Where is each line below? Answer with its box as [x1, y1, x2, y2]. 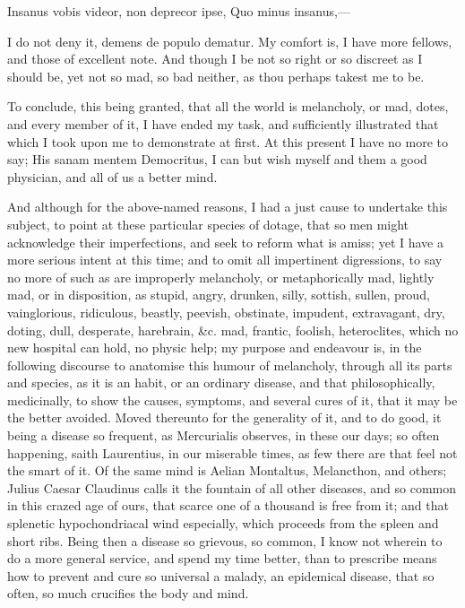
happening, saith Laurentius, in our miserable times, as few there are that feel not [7, 443, 458, 462]
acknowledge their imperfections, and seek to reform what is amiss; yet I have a [7, 232, 443, 251]
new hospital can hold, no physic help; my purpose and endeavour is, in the [7, 338, 422, 357]
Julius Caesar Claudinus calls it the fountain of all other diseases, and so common [7, 478, 456, 497]
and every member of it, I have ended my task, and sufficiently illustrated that [7, 114, 439, 133]
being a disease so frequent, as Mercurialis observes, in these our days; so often [7, 426, 440, 445]
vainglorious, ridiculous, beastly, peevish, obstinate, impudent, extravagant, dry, [7, 302, 445, 321]
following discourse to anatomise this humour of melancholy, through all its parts [7, 355, 452, 374]
